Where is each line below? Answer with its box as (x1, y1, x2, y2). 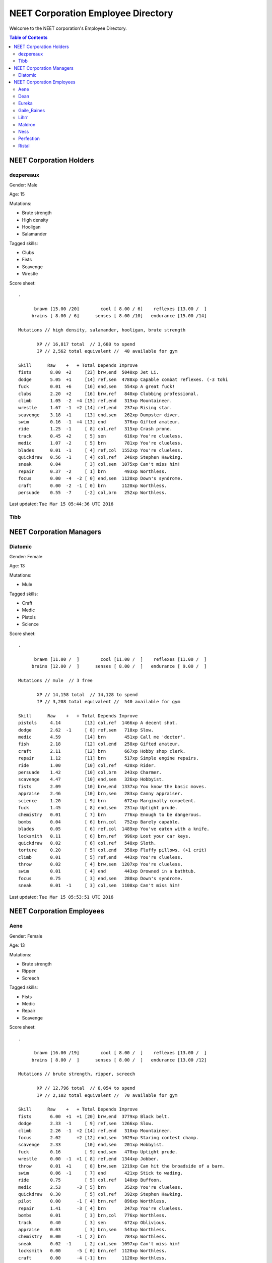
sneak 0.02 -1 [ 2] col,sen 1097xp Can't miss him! (18, 1241, 181, 1246)
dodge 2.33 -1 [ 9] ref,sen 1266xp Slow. (18, 1121, 154, 1127)
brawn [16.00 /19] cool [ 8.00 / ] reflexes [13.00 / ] (34, 1050, 207, 1056)
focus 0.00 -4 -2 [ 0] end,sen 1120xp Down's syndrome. (18, 475, 183, 481)
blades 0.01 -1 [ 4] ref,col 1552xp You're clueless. (18, 447, 183, 453)
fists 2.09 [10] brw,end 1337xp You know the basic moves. (18, 784, 207, 789)
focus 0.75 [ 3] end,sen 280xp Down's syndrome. (18, 876, 183, 881)
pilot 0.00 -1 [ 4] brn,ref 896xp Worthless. (18, 1198, 167, 1204)
